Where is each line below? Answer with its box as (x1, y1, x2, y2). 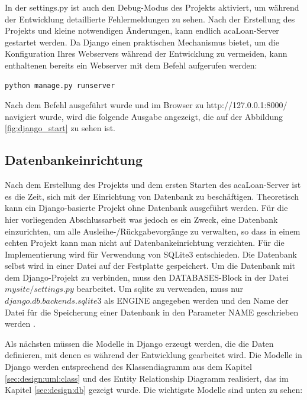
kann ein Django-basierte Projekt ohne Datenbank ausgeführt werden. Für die (5, 201, 288, 214)
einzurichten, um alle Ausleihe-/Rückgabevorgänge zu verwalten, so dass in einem (5, 225, 300, 237)
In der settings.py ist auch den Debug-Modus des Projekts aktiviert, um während (5, 1, 299, 13)
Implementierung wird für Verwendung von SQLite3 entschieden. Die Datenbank (5, 248, 297, 260)
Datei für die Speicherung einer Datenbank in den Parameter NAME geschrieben (5, 305, 299, 318)
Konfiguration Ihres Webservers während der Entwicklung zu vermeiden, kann (5, 47, 287, 60)
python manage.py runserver (5, 81, 115, 90)
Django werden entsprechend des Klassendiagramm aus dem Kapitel (5, 360, 252, 373)
